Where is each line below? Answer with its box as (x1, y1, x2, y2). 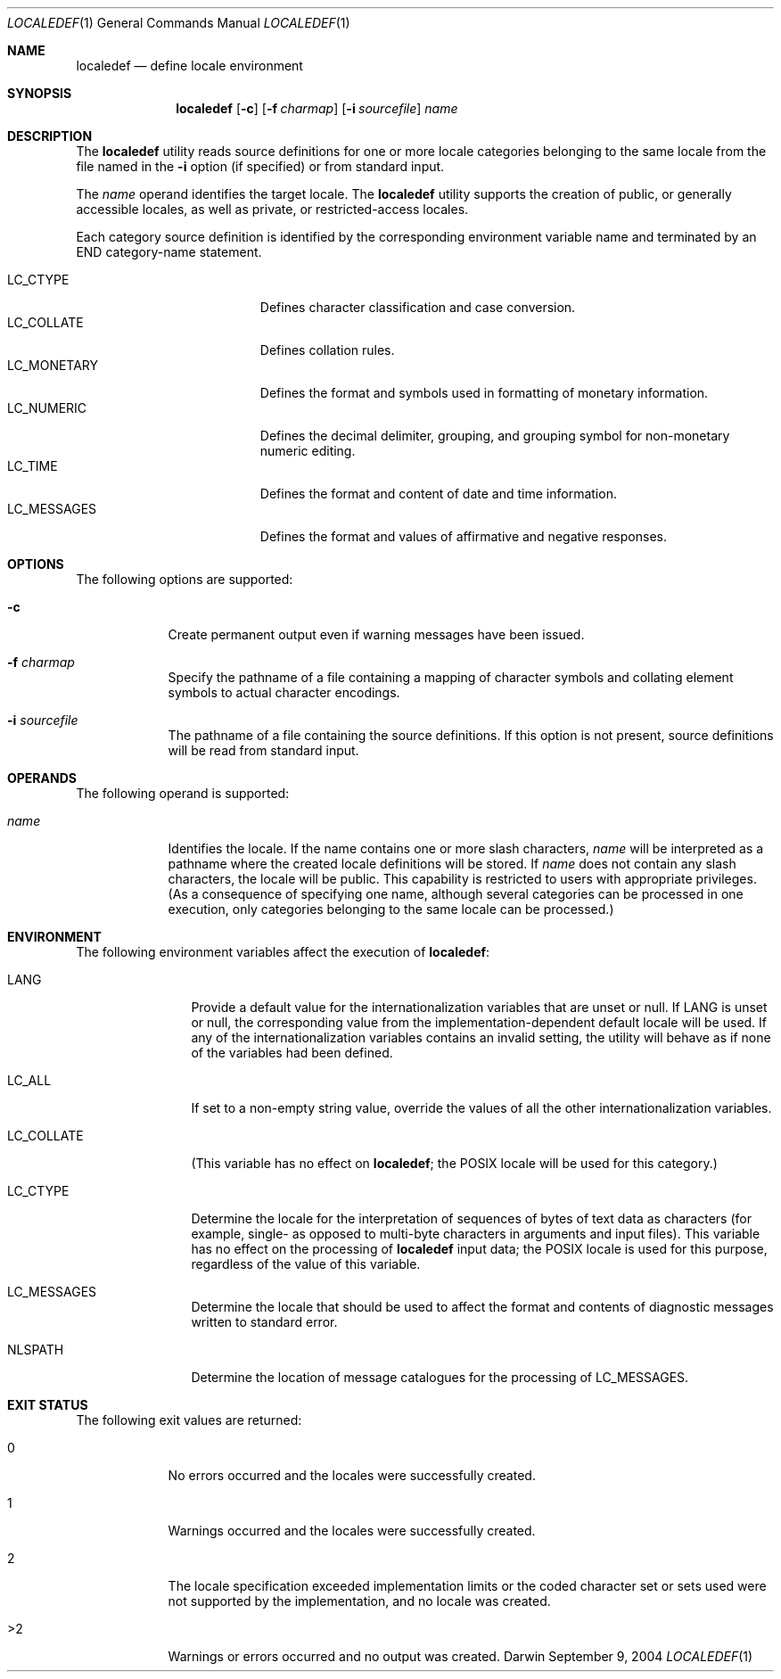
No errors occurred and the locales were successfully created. (168, 1468, 536, 1483)
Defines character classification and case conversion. (259, 300, 576, 315)
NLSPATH (7, 1342, 64, 1357)
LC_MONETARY (7, 358, 99, 373)
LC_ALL (7, 1073, 52, 1088)
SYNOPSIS (7, 86, 72, 101)
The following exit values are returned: (76, 1412, 302, 1428)
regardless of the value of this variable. (191, 1256, 421, 1272)
